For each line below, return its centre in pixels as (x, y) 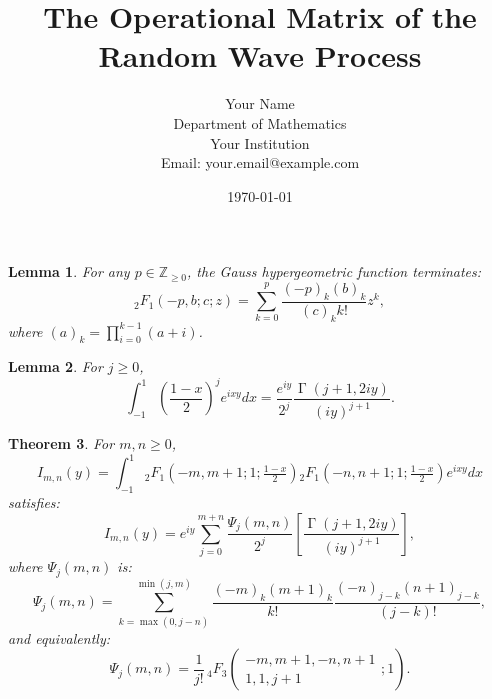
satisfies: (34, 502)
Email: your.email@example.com (260, 162)
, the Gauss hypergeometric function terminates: (334, 271)
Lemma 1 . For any (69, 271)
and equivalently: (59, 637)
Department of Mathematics (260, 122)
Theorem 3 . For (61, 443)
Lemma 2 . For (55, 366)
